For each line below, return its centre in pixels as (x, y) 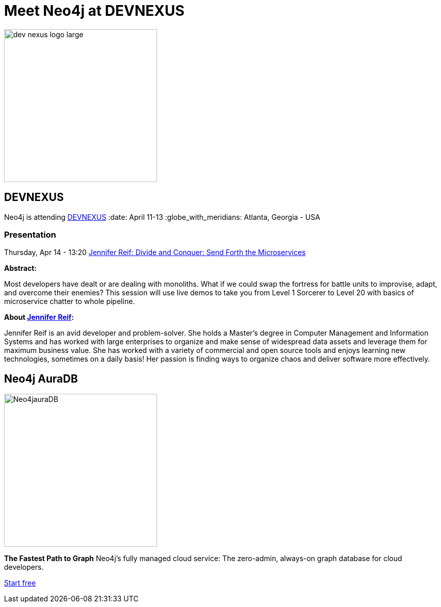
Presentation (30, 234)
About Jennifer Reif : (39, 317)
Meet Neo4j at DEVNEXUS (94, 11)
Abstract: (20, 268)
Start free (20, 583)
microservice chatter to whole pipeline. (70, 301)
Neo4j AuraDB (41, 378)
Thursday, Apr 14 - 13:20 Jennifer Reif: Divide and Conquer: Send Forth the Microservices (155, 252)
